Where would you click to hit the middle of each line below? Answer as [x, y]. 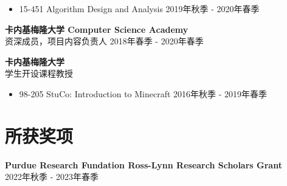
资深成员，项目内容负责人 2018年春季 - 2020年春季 [104, 41]
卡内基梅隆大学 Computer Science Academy [97, 29]
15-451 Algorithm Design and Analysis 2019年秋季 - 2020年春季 [139, 9]
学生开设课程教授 [39, 73]
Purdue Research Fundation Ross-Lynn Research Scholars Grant [143, 164]
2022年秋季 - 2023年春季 [52, 177]
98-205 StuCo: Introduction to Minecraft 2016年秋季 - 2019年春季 [143, 93]
